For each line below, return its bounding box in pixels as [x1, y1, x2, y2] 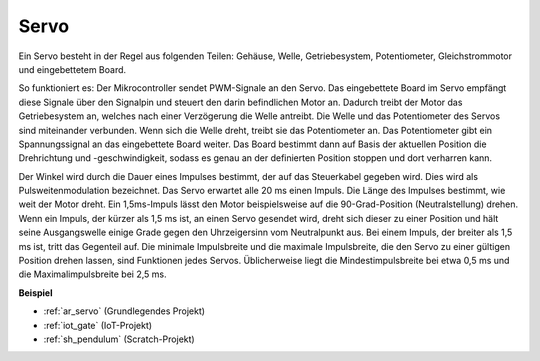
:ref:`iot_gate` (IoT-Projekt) [43, 319, 153, 331]
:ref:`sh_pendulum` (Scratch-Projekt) [43, 333, 195, 345]
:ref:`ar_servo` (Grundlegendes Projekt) [43, 305, 205, 317]
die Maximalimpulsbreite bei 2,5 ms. [18, 268, 167, 280]
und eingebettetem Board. [18, 63, 127, 75]
